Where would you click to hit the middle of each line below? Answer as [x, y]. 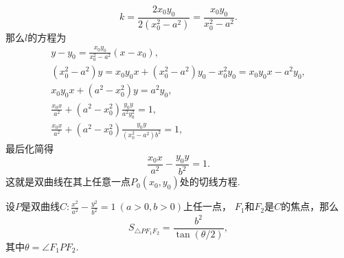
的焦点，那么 [310, 206]
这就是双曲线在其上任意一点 [68, 181]
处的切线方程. [210, 181]
